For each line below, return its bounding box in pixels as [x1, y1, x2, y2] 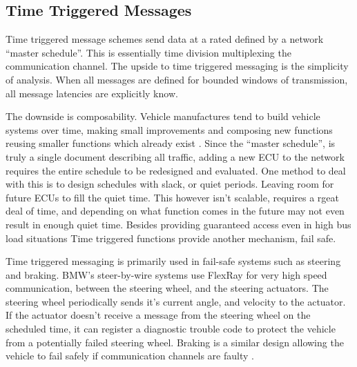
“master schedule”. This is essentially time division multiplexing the [6, 45, 291, 59]
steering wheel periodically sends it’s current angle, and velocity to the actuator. [6, 294, 346, 308]
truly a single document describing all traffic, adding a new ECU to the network [6, 149, 345, 163]
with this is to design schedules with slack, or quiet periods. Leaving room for [6, 177, 334, 191]
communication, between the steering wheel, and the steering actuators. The [6, 281, 329, 295]
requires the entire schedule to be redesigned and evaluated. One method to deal [6, 163, 346, 177]
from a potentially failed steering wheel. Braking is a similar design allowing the [6, 335, 344, 349]
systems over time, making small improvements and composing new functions [6, 122, 333, 137]
